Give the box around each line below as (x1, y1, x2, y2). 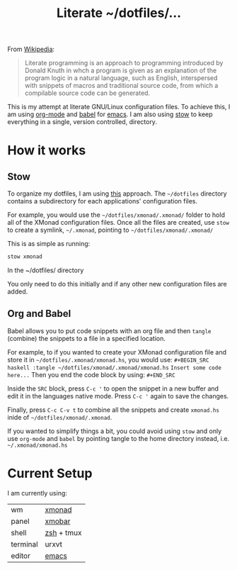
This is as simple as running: (7, 240, 91, 248)
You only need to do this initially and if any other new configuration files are (7, 280, 228, 289)
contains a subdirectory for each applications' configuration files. (7, 197, 198, 206)
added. (7, 287, 28, 296)
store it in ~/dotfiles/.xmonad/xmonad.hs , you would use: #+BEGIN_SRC (7, 355, 209, 364)
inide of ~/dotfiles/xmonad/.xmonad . (7, 413, 112, 421)
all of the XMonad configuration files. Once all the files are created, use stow (7, 218, 230, 227)
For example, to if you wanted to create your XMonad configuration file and (7, 347, 227, 356)
